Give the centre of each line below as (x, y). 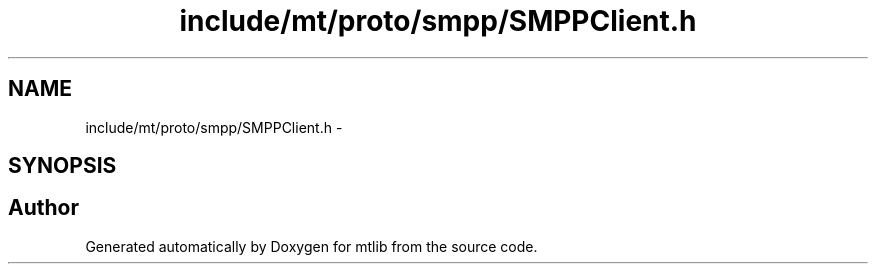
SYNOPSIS (62, 166)
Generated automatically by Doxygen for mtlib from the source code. (311, 246)
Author (43, 208)
